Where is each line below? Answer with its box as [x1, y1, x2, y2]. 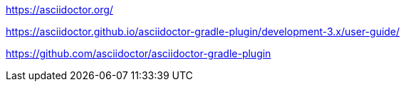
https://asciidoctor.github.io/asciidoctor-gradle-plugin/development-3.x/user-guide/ [6, 25, 400, 37]
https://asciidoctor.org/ [6, 4, 113, 16]
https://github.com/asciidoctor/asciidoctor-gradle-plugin [6, 47, 271, 59]
